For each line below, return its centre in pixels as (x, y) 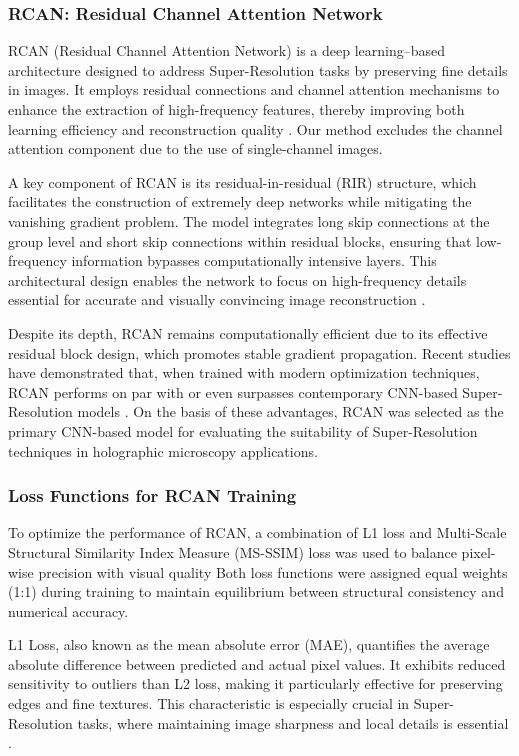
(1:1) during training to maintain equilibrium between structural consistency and (256, 591)
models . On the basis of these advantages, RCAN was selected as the (290, 411)
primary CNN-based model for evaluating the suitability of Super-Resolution (243, 430)
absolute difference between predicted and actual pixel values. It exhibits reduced (257, 663)
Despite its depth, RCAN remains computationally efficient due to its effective (248, 332)
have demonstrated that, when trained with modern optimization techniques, (244, 372)
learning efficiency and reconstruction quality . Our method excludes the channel (255, 128)
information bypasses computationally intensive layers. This (254, 260)
